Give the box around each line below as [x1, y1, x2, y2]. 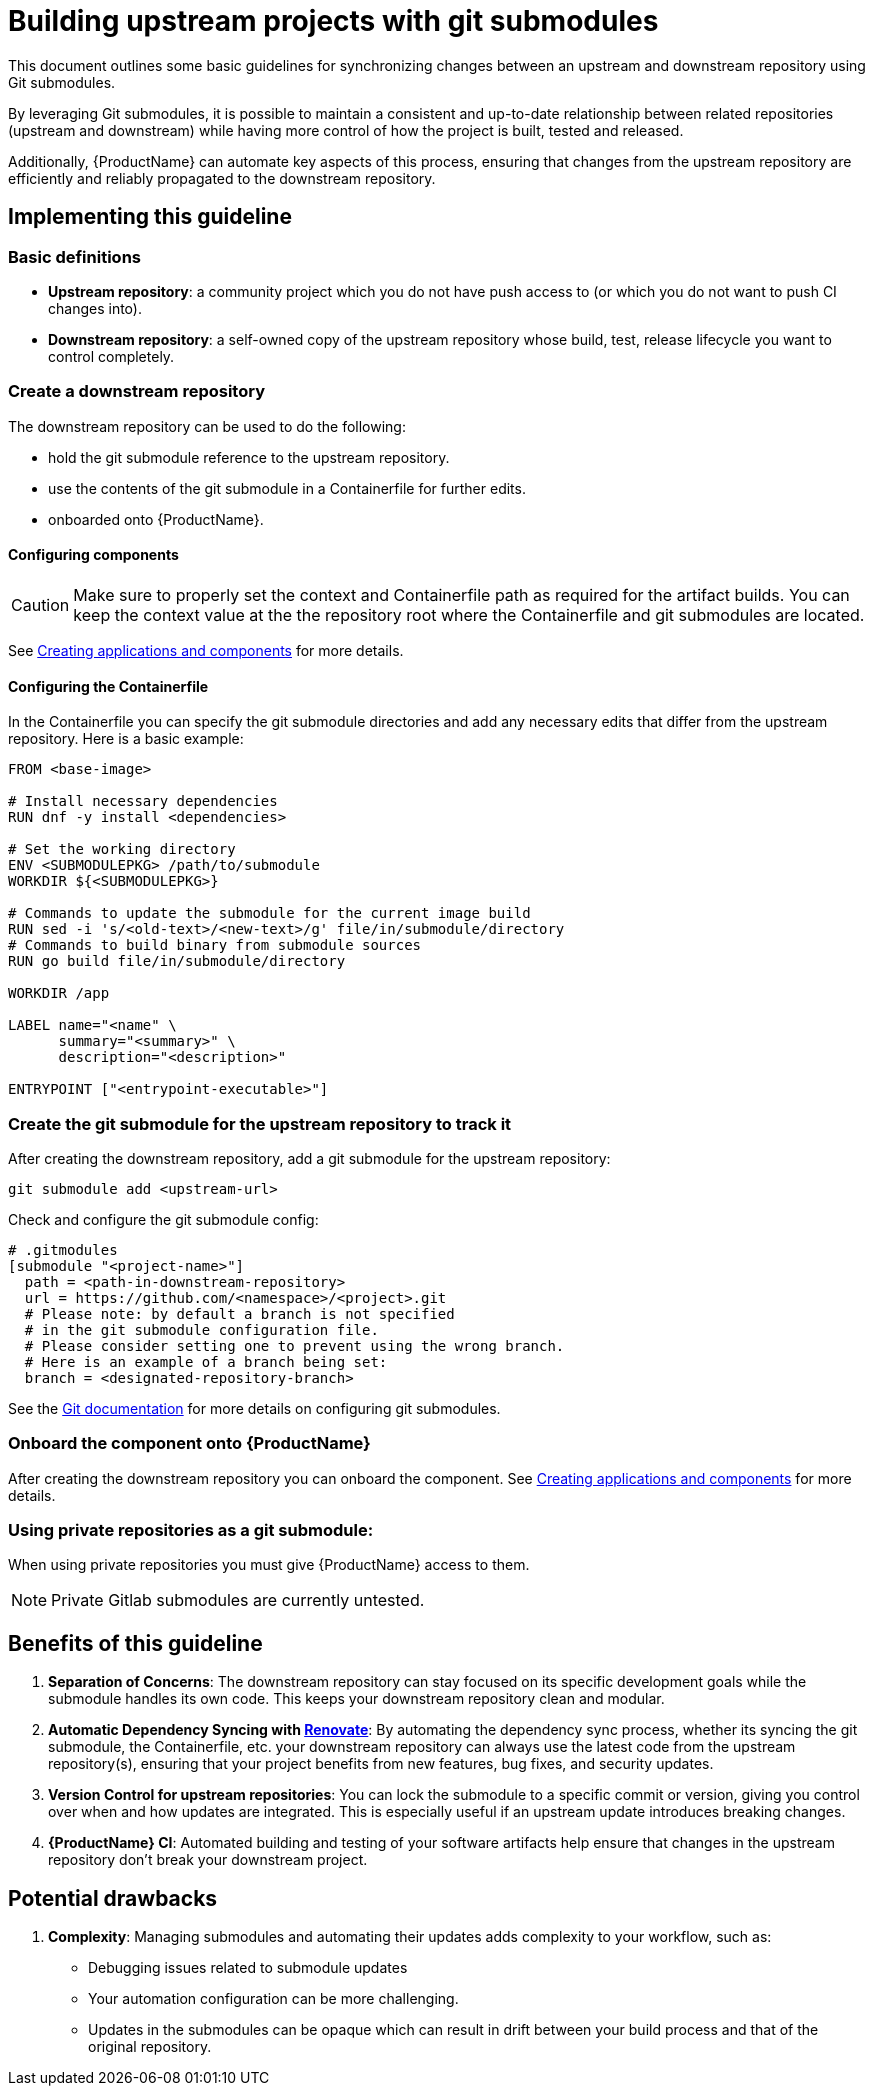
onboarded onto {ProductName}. [48, 510, 264, 528]
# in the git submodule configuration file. [24, 1321, 379, 1338]
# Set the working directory [8, 841, 236, 858]
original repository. [88, 2038, 212, 2056]
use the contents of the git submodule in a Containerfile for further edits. [48, 479, 526, 497]
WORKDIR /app [8, 985, 110, 1002]
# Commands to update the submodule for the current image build [8, 905, 531, 922]
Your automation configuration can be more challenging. [88, 1990, 459, 2008]
